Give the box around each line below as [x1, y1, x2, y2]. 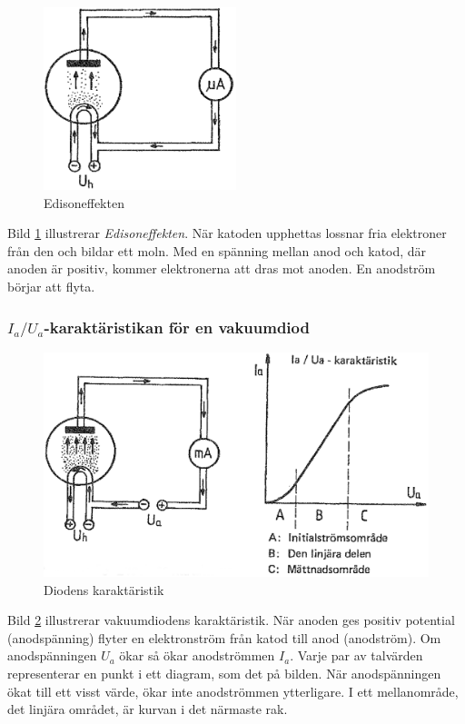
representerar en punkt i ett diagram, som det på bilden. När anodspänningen [7, 664, 441, 683]
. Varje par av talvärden [290, 646, 423, 665]
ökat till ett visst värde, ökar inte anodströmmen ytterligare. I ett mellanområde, [7, 681, 459, 700]
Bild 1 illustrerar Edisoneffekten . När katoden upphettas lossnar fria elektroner [7, 223, 447, 243]
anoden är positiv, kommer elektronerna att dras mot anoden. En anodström [7, 259, 436, 278]
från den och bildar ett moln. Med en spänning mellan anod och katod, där [7, 241, 427, 260]
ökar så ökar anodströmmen [119, 646, 275, 665]
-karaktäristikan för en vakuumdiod [44, 315, 310, 338]
